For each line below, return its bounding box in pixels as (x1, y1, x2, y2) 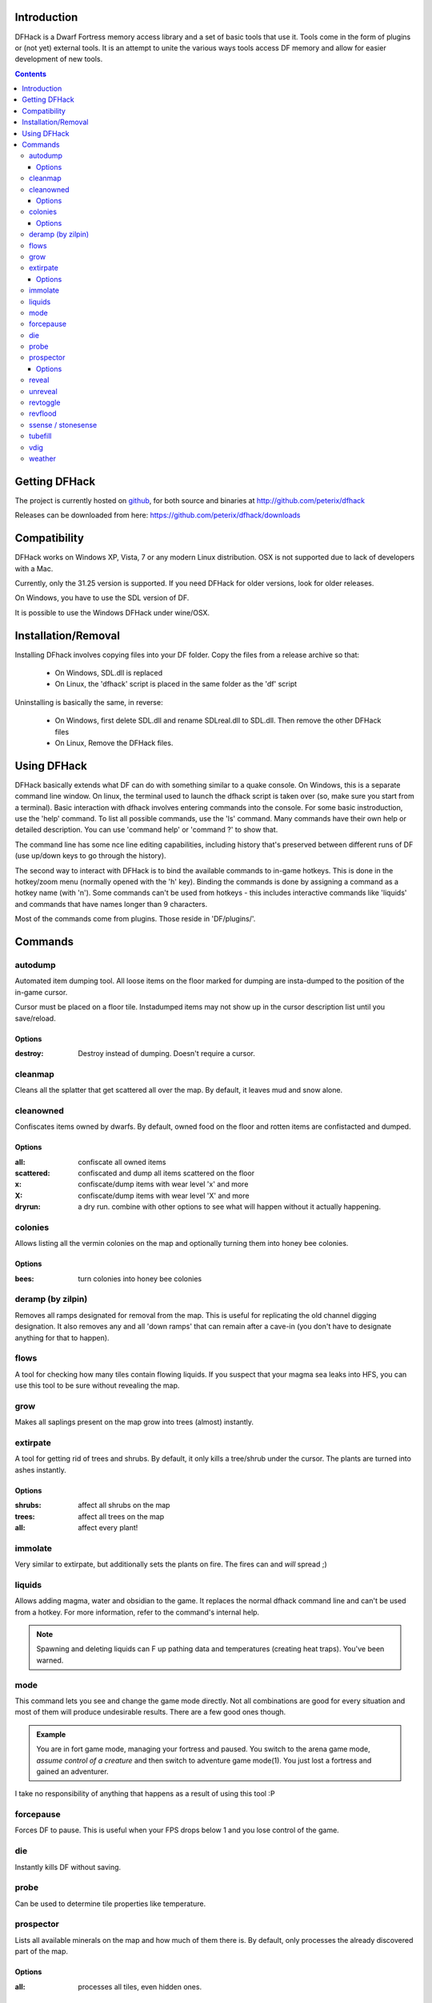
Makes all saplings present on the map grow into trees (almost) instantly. (14, 1417, 254, 1427)
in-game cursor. (14, 987, 68, 997)
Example (36, 1729, 66, 1739)
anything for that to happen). (14, 1332, 110, 1342)
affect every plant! (78, 1522, 138, 1532)
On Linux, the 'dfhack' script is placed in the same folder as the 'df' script (54, 679, 298, 689)
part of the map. (14, 1947, 68, 1957)
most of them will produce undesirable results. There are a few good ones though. (14, 1707, 286, 1717)
